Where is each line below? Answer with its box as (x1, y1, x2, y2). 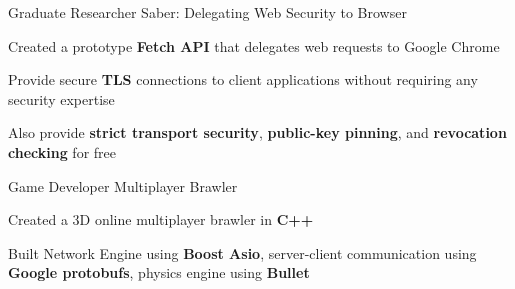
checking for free (8, 141, 117, 162)
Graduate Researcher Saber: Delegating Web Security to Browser (8, 2, 407, 22)
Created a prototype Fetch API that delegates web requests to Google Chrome (8, 35, 500, 56)
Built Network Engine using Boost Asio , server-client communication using (8, 242, 477, 263)
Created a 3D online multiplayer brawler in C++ (8, 209, 314, 230)
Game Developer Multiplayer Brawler (8, 175, 238, 196)
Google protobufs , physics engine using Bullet (8, 262, 310, 283)
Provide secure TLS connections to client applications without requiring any (8, 69, 478, 90)
